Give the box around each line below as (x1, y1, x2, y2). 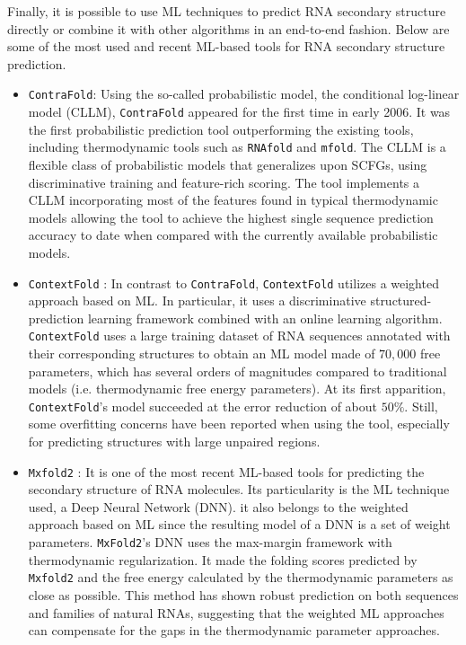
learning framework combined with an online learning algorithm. (87, 308, 443, 327)
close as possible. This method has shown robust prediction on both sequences (28, 585, 459, 604)
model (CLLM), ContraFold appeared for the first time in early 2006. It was (28, 102, 451, 121)
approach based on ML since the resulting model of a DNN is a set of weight (28, 515, 451, 534)
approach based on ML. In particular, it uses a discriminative (28, 291, 366, 310)
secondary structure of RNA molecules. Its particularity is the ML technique (28, 480, 450, 499)
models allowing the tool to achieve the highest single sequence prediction (28, 208, 434, 226)
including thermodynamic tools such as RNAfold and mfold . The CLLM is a (28, 137, 446, 156)
